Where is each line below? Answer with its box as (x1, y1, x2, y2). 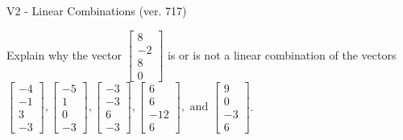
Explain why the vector (6, 46, 122, 63)
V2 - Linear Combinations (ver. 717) (6, 2, 187, 19)
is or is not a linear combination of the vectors (168, 46, 397, 63)
